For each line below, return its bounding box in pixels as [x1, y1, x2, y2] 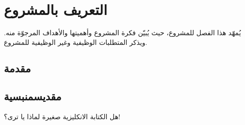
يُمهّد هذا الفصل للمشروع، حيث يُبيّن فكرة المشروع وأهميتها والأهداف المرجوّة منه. [4, 28, 241, 38]
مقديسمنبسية [4, 89, 62, 104]
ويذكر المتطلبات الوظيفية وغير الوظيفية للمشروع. [4, 37, 147, 47]
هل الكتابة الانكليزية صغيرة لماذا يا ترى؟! [4, 111, 120, 122]
